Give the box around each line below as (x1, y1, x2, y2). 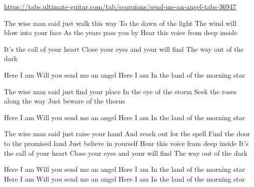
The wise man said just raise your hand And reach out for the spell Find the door (4, 128, 251, 139)
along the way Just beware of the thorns (4, 96, 125, 106)
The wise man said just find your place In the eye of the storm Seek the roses (4, 86, 237, 96)
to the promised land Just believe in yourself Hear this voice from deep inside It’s (4, 138, 249, 148)
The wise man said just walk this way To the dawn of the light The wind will (4, 18, 236, 28)
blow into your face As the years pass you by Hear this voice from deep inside (4, 27, 237, 38)
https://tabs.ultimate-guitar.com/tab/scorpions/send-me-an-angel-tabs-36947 (4, 1, 236, 11)
